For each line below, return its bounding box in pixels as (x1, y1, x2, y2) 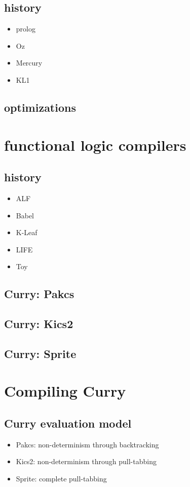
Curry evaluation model (4, 415, 132, 431)
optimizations (4, 99, 76, 115)
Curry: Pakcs (4, 286, 74, 302)
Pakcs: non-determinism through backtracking (16, 439, 159, 449)
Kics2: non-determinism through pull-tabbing (16, 456, 157, 467)
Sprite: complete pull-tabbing (16, 473, 107, 484)
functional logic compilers (4, 134, 186, 155)
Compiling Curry (4, 380, 126, 401)
